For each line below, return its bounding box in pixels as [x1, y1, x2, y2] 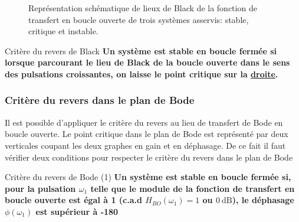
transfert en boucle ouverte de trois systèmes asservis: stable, [28, 13, 249, 25]
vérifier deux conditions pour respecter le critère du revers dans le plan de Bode [5, 151, 293, 163]
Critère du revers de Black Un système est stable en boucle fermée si [5, 44, 277, 57]
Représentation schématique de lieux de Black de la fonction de [28, 2, 257, 14]
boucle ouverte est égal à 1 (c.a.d [5, 194, 142, 206]
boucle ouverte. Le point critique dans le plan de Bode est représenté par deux [5, 128, 288, 140]
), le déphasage [232, 194, 294, 206]
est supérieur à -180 [35, 205, 119, 217]
